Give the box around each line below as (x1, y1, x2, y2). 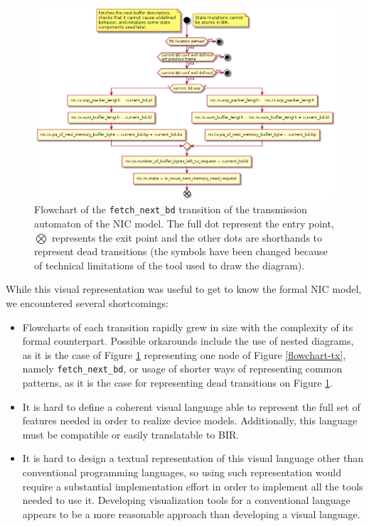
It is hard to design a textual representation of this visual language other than (22, 451, 364, 466)
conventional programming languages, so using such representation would (22, 464, 341, 479)
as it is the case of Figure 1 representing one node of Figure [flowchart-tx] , (22, 347, 346, 362)
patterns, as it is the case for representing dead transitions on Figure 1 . (22, 375, 333, 390)
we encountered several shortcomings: (6, 295, 169, 310)
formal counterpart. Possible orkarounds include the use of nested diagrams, (22, 333, 354, 348)
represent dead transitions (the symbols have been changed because (34, 244, 328, 259)
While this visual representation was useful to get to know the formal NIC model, (6, 281, 362, 296)
